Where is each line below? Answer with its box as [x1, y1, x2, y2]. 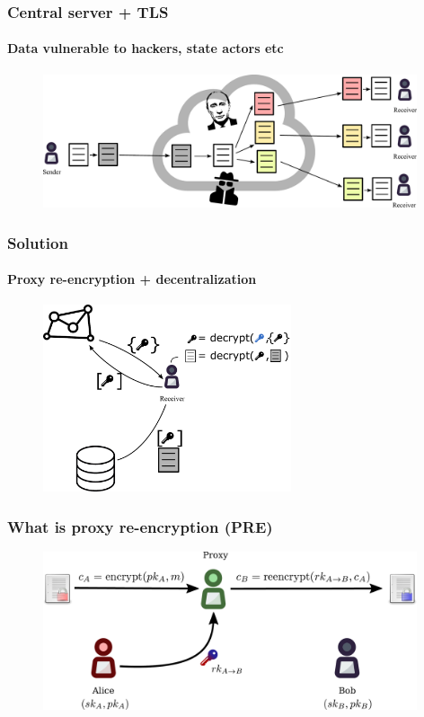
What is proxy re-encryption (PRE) [7, 515, 273, 537]
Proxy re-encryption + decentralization [7, 270, 257, 288]
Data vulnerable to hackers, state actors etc [7, 39, 284, 58]
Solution [7, 231, 68, 253]
